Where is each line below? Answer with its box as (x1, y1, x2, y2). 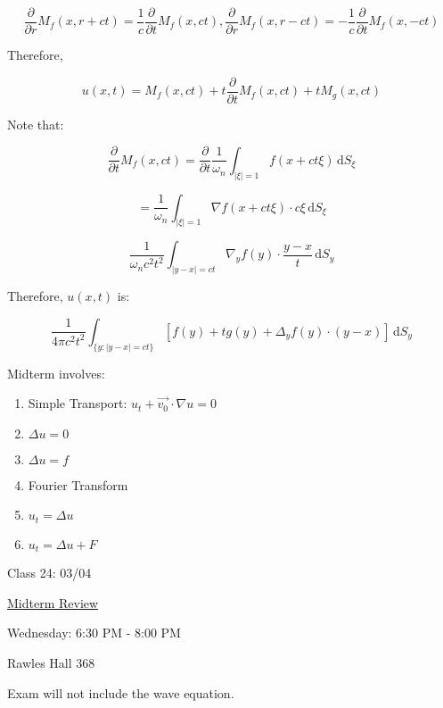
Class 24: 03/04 (7, 563, 92, 582)
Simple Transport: (28, 394, 127, 412)
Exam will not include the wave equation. (7, 683, 234, 702)
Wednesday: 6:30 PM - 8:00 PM (7, 623, 181, 642)
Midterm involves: (7, 363, 105, 382)
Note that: (7, 114, 64, 133)
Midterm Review (7, 593, 99, 612)
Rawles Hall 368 (7, 654, 95, 672)
